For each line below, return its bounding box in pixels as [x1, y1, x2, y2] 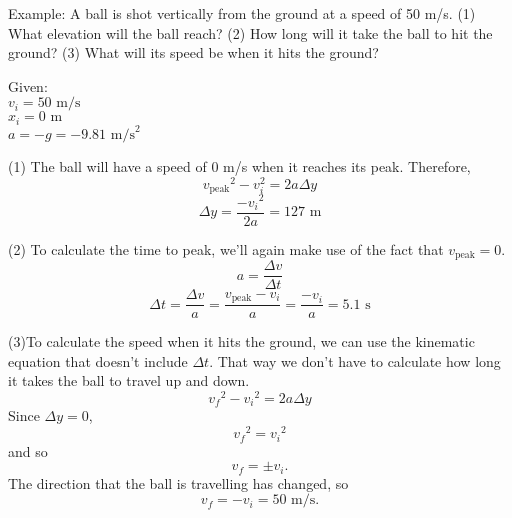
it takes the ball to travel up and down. [8, 370, 250, 391]
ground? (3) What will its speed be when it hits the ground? [8, 42, 379, 63]
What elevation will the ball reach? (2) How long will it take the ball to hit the [8, 22, 493, 43]
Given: [8, 75, 48, 96]
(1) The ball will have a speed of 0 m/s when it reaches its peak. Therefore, [8, 156, 471, 177]
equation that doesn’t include [8, 350, 188, 371]
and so [8, 440, 48, 461]
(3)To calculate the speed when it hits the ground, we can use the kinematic [8, 331, 475, 352]
